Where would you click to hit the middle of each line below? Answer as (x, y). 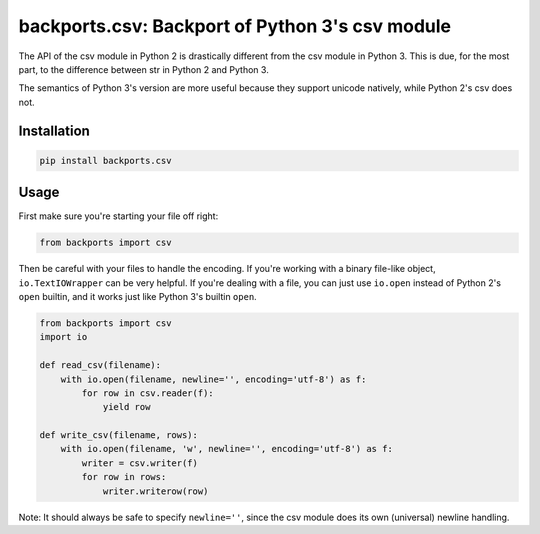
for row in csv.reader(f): (147, 393)
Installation (54, 130)
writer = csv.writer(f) (140, 463)
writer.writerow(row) (155, 491)
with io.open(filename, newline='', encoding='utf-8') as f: (213, 379)
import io (63, 337)
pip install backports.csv (105, 160)
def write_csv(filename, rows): (119, 435)
